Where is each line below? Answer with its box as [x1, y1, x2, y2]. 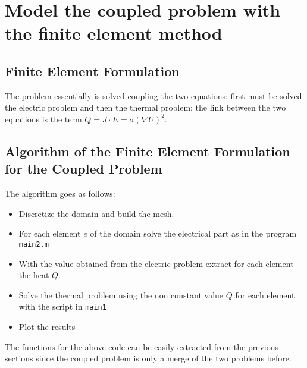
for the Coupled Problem [5, 159, 162, 178]
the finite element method [5, 21, 223, 45]
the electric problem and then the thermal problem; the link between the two [5, 101, 286, 114]
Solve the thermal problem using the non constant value [18, 288, 224, 301]
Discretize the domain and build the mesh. [18, 207, 174, 219]
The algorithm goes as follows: [5, 187, 115, 200]
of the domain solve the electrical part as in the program [90, 227, 297, 240]
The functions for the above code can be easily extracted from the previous [5, 340, 279, 353]
